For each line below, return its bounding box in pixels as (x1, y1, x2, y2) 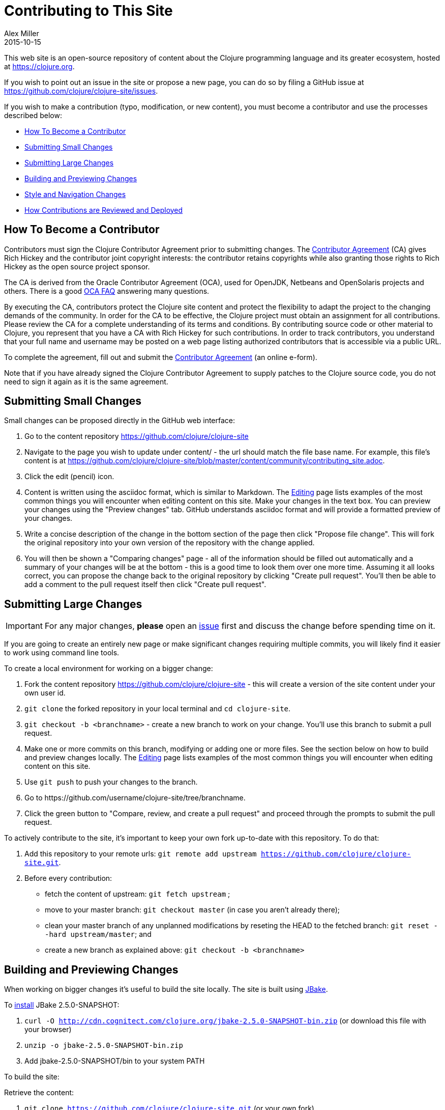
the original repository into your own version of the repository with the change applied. (24, 538, 315, 547)
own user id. (24, 688, 66, 698)
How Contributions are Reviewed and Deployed (24, 205, 183, 214)
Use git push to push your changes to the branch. (24, 778, 198, 787)
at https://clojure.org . (4, 62, 75, 71)
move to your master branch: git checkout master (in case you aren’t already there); (45, 905, 340, 914)
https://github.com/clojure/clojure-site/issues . (4, 86, 158, 95)
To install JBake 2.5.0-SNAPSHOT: (4, 1001, 120, 1010)
